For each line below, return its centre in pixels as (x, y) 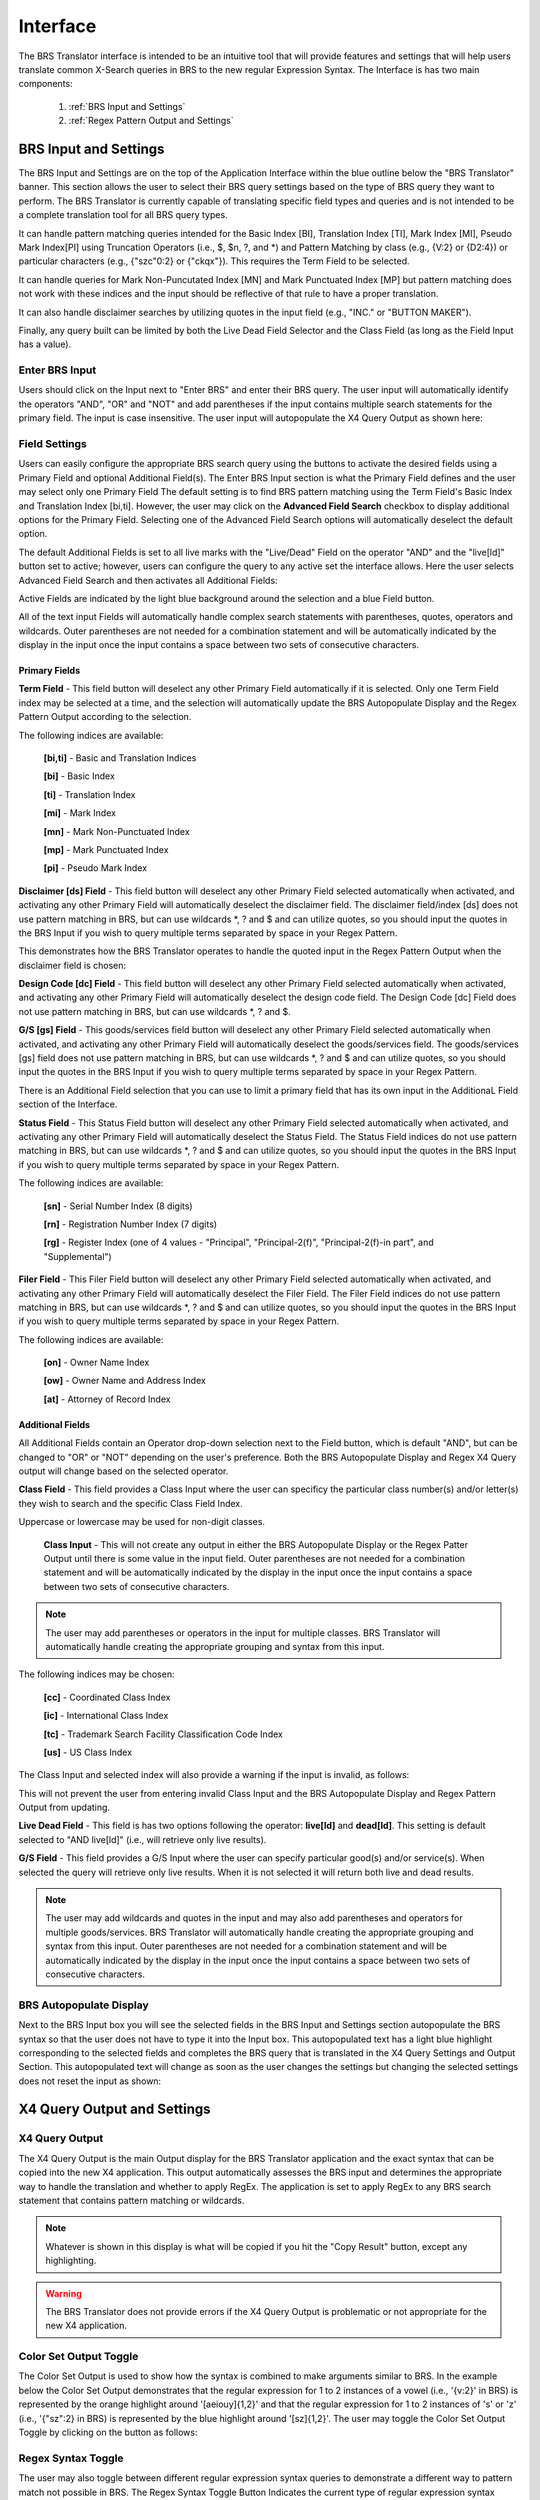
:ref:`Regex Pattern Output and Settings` (151, 121)
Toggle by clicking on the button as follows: (108, 2432)
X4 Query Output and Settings (114, 2109)
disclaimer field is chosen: (72, 965)
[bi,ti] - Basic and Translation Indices (120, 758)
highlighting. (71, 2261)
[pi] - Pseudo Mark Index (95, 868)
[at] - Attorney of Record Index (107, 1399)
